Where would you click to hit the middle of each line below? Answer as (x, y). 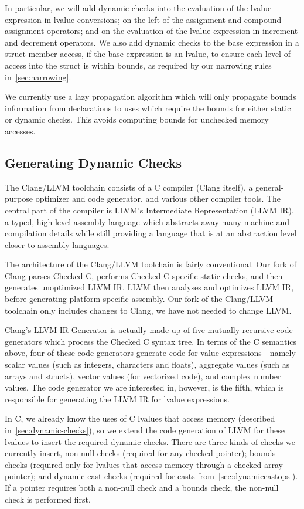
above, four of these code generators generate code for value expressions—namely (150, 353)
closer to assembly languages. (57, 244)
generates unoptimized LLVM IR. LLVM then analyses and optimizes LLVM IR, (149, 287)
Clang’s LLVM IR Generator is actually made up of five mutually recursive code (149, 330)
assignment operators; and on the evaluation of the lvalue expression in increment (151, 31)
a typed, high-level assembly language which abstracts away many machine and (147, 221)
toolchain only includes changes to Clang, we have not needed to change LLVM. (148, 310)
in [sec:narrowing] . (38, 77)
